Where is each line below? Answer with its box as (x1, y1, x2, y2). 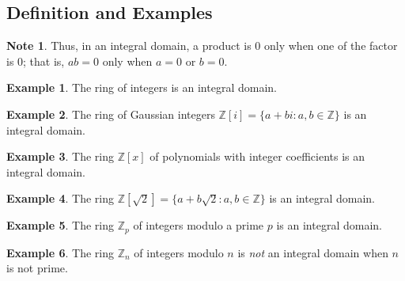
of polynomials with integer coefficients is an (150, 148, 365, 165)
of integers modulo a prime (133, 217, 264, 234)
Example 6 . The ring (6, 244, 115, 260)
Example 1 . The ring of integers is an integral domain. (6, 79, 277, 96)
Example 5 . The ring (6, 217, 115, 234)
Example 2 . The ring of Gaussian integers (6, 105, 215, 122)
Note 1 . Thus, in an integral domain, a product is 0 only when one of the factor (6, 37, 398, 54)
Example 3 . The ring (6, 148, 115, 165)
